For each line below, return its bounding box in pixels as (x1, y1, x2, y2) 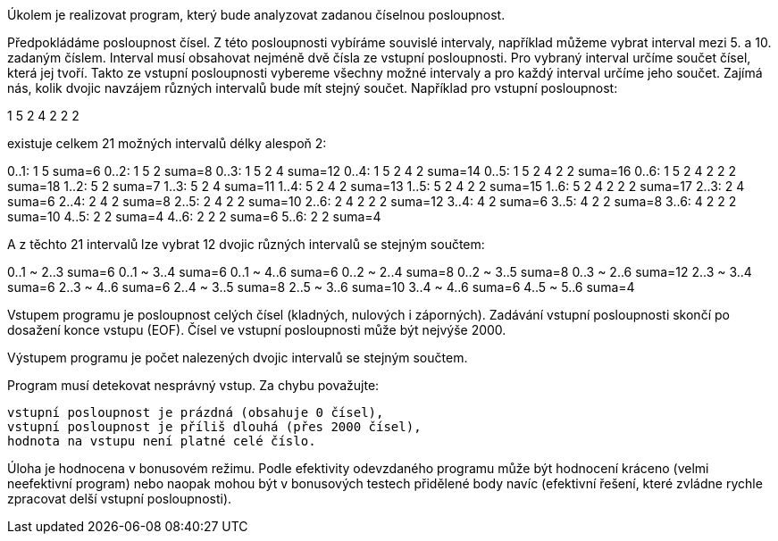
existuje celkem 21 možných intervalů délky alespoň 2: (7, 136, 327, 151)
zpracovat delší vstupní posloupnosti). (7, 491, 232, 506)
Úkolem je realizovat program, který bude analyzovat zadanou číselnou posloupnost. (7, 7, 506, 22)
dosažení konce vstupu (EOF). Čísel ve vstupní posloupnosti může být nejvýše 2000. (7, 322, 506, 337)
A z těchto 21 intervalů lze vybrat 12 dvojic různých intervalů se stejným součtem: (7, 237, 485, 252)
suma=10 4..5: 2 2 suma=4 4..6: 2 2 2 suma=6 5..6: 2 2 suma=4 (7, 209, 381, 224)
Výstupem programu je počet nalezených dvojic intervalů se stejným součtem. (7, 350, 468, 365)
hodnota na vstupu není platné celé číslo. (7, 434, 316, 448)
